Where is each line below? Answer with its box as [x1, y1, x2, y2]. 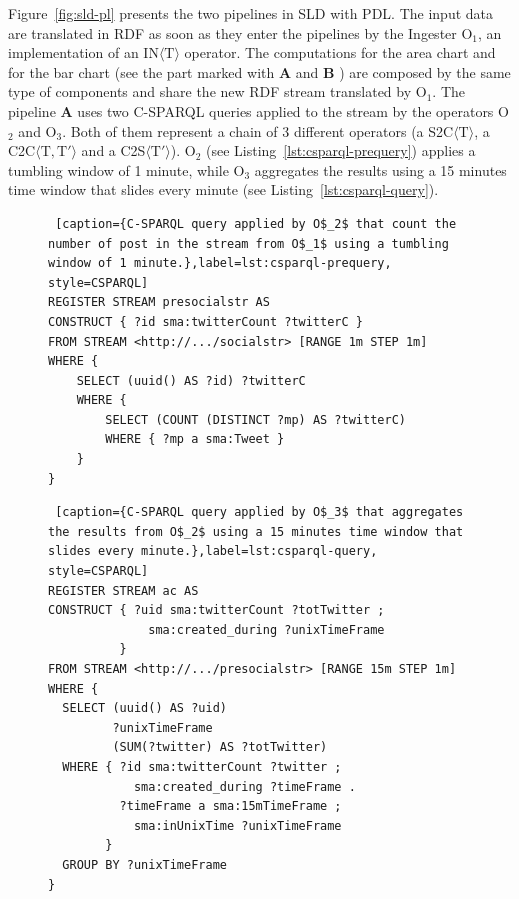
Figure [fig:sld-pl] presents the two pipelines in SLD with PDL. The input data [8, 3, 494, 23]
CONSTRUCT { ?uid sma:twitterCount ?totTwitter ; [48, 603, 385, 618]
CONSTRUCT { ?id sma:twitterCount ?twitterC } [48, 314, 363, 329]
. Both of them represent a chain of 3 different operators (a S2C [62, 120, 454, 141]
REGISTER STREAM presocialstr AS [48, 295, 270, 310]
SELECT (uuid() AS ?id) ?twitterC [76, 373, 306, 388]
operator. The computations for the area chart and [184, 42, 496, 63]
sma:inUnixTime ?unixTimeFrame [133, 818, 342, 833]
